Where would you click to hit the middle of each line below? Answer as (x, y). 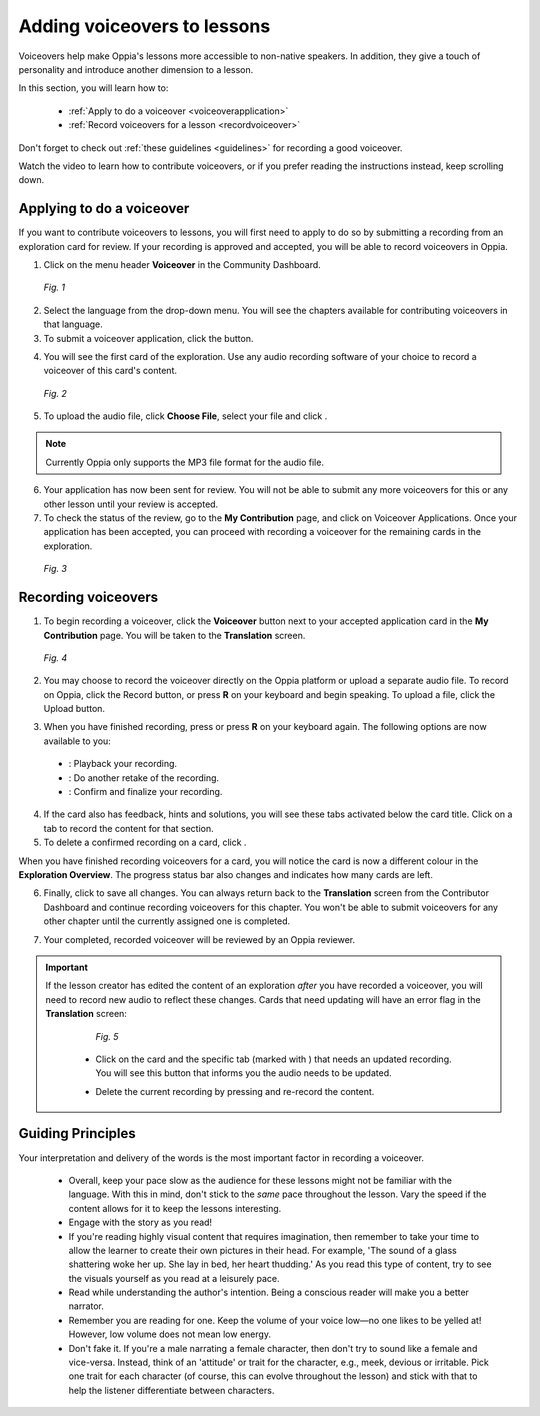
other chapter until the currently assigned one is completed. (167, 921)
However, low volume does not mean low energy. (170, 1334)
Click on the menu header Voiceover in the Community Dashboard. (182, 264)
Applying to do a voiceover (104, 208)
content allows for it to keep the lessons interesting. (175, 1208)
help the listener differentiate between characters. (171, 1390)
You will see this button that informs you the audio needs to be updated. (243, 1073)
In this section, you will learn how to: (93, 88)
